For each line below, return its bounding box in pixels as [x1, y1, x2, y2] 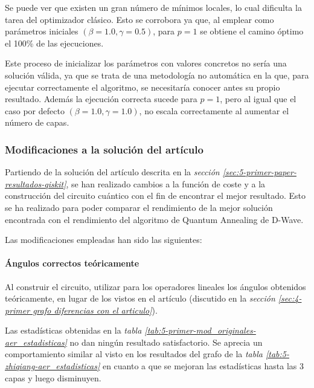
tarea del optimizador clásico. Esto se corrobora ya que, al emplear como [5, 13, 274, 25]
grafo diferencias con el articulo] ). [33, 303, 158, 316]
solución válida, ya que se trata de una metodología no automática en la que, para [5, 68, 309, 81]
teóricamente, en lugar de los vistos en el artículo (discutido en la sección [5, 292, 275, 305]
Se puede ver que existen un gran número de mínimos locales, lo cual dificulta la [5, 1, 302, 13]
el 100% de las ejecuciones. [5, 36, 104, 49]
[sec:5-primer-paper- [222, 166, 296, 178]
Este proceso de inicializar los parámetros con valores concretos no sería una [5, 57, 287, 70]
